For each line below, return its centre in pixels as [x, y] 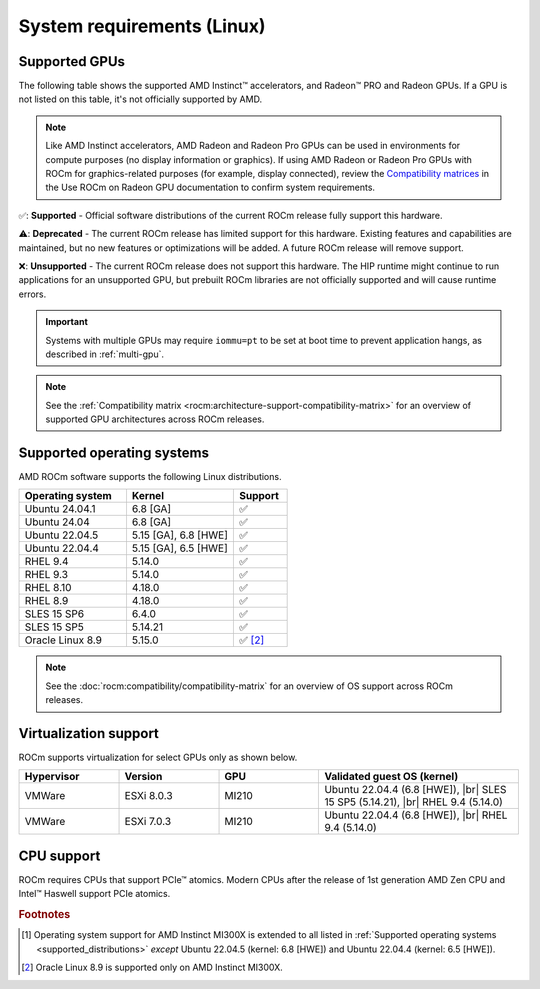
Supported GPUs [71, 61]
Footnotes [44, 915]
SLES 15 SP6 [54, 614]
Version [143, 777]
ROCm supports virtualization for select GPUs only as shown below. [158, 757]
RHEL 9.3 [46, 575]
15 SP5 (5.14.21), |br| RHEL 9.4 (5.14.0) [414, 802]
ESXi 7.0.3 [148, 822]
